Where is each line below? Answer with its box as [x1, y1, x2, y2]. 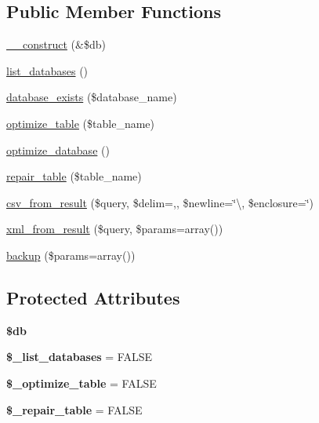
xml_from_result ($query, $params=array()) [6, 221, 223, 237]
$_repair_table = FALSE [6, 401, 143, 418]
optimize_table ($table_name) [6, 115, 155, 131]
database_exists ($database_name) [6, 89, 177, 105]
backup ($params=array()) [6, 246, 136, 263]
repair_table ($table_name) [6, 168, 142, 184]
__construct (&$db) [6, 36, 106, 53]
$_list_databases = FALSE [6, 348, 153, 365]
